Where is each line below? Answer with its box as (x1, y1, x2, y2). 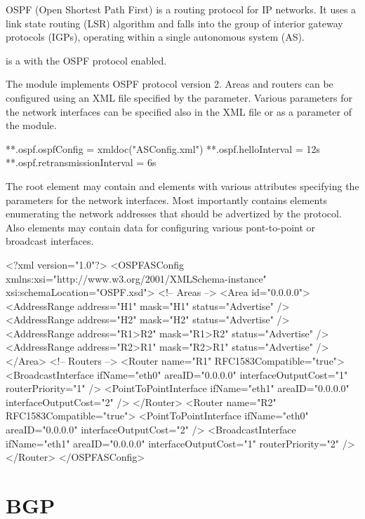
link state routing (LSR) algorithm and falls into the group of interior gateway (6, 15, 343, 30)
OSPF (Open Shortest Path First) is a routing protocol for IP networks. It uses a (6, 2, 357, 16)
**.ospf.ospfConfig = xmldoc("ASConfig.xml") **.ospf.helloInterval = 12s (6, 141, 320, 156)
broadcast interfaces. (6, 234, 94, 248)
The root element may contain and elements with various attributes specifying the (6, 178, 359, 193)
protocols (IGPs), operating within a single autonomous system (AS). (6, 29, 305, 44)
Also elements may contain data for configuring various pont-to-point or (6, 220, 316, 234)
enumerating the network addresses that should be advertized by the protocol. (6, 206, 342, 221)
